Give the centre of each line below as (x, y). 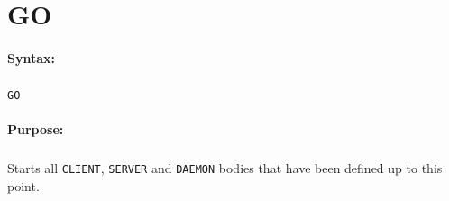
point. (23, 185)
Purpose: (36, 129)
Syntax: (31, 57)
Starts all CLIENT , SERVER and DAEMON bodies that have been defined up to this (225, 168)
